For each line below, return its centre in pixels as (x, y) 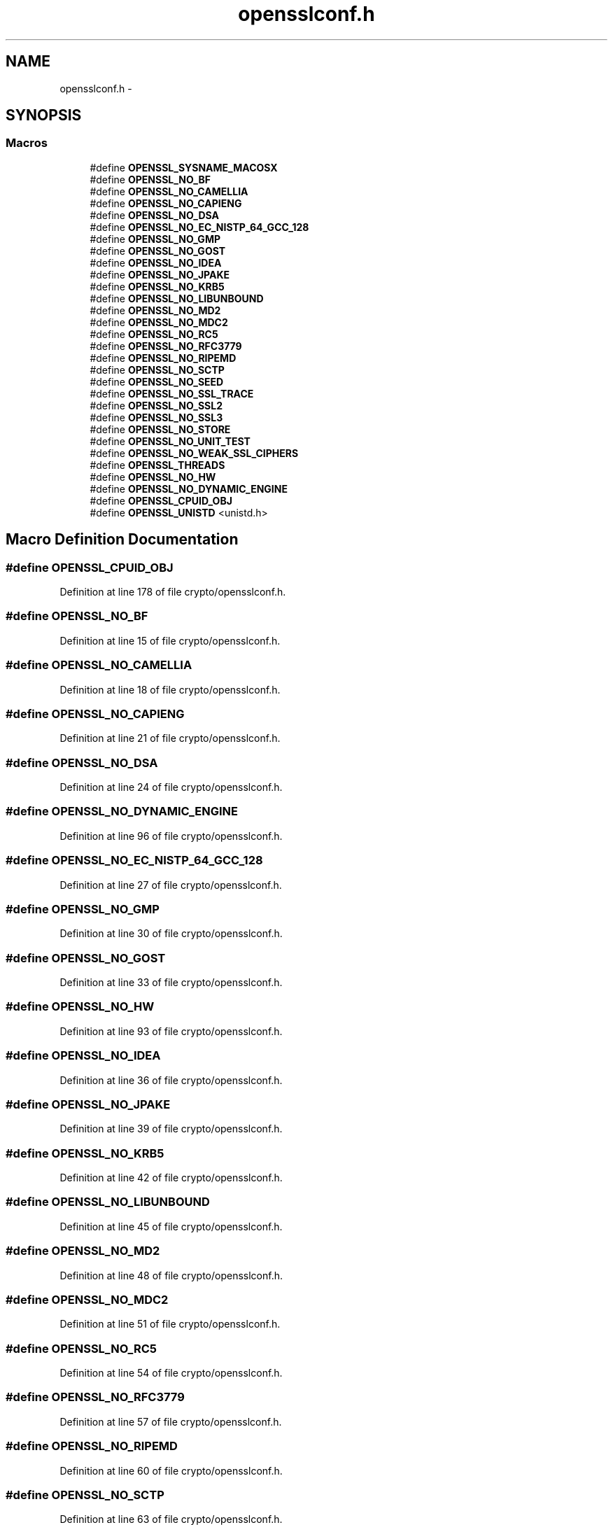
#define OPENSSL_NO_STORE (160, 429)
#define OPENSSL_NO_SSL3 (156, 417)
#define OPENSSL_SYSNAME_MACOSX (184, 167)
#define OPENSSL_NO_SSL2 (156, 405)
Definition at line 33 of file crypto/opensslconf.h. (171, 983)
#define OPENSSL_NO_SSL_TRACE (172, 393)
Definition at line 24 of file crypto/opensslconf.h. (171, 787)
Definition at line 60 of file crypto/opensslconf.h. (171, 1470)
